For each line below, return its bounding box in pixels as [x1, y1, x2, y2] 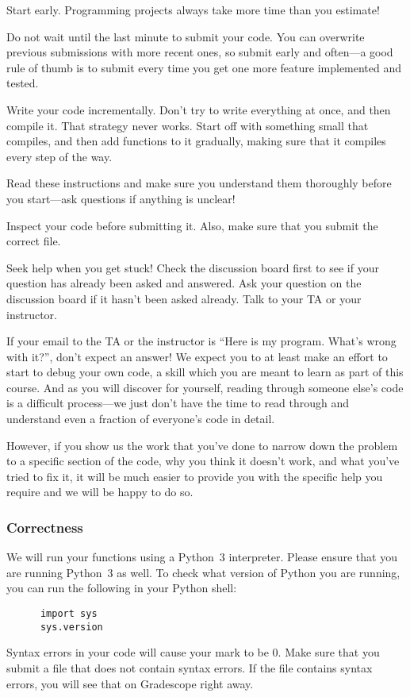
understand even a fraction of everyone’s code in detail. [6, 410, 275, 427]
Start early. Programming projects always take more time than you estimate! [6, 2, 380, 17]
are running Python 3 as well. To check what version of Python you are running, [6, 564, 400, 580]
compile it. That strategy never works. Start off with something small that [6, 117, 369, 133]
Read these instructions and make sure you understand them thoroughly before [6, 175, 392, 191]
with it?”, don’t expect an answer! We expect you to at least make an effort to [6, 348, 388, 364]
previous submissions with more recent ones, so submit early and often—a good [6, 44, 393, 60]
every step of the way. [6, 148, 113, 164]
